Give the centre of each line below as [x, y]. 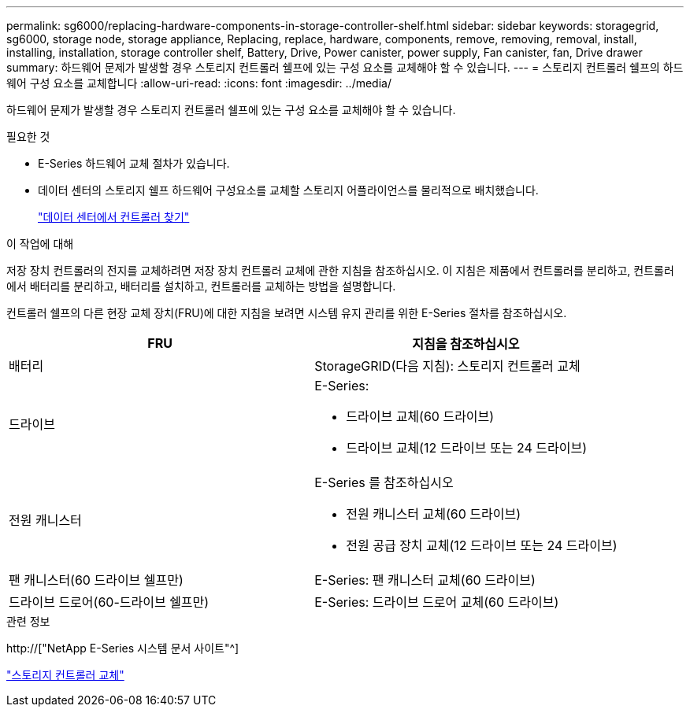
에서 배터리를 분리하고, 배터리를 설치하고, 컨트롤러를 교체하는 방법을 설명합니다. [201, 286]
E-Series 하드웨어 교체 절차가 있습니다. [134, 163]
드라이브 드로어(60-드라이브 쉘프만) [109, 602]
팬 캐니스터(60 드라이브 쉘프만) [96, 580]
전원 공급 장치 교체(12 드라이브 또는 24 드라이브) [482, 545]
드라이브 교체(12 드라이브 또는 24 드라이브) [467, 448]
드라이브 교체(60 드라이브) [420, 416]
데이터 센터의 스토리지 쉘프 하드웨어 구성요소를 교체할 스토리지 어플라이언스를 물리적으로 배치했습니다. [288, 190]
